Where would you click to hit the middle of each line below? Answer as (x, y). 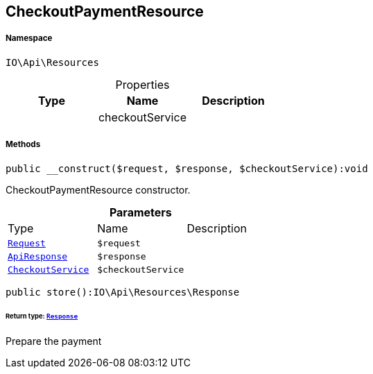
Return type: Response (42, 316)
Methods (23, 145)
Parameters (140, 212)
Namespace (29, 39)
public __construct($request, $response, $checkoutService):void (187, 168)
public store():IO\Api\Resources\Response (123, 292)
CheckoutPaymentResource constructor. (98, 189)
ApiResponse (38, 256)
